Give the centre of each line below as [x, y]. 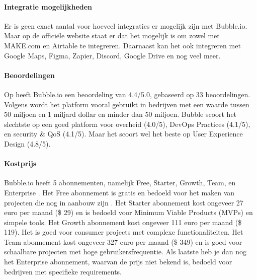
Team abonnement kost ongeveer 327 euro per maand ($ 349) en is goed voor [123, 241]
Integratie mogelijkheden [48, 6]
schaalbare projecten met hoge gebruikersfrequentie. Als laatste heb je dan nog [125, 252]
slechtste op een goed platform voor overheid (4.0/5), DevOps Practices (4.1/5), [127, 124]
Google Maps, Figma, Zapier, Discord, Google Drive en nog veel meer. [112, 55]
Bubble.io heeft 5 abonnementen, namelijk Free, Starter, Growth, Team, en [120, 183]
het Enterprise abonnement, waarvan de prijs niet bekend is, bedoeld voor [118, 262]
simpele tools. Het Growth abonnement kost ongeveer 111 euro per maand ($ [123, 222]
